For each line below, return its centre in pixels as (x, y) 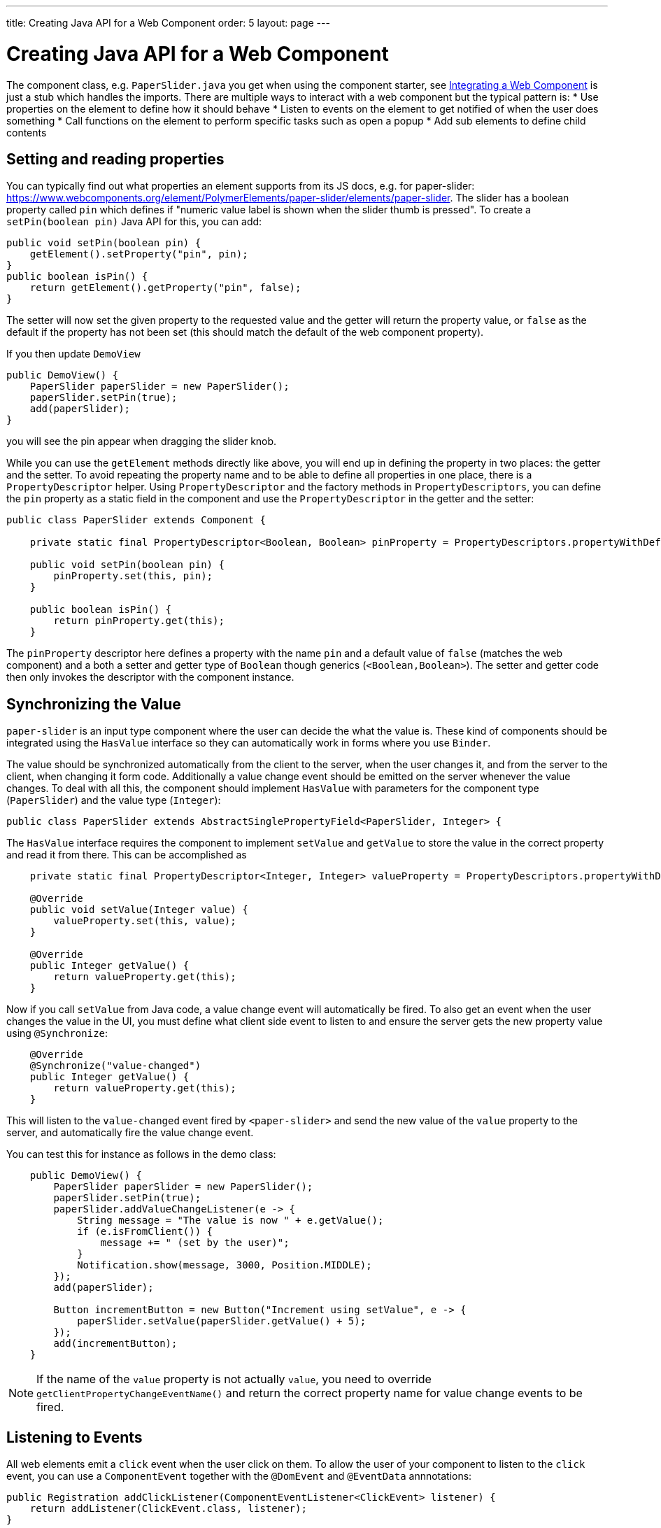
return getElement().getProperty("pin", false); (165, 288)
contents (27, 132)
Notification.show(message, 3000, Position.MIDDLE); (225, 1265)
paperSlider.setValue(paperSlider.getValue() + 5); (222, 1321)
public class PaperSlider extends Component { (136, 520)
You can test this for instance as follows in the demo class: (141, 1154)
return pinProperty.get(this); (139, 621)
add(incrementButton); (115, 1344)
